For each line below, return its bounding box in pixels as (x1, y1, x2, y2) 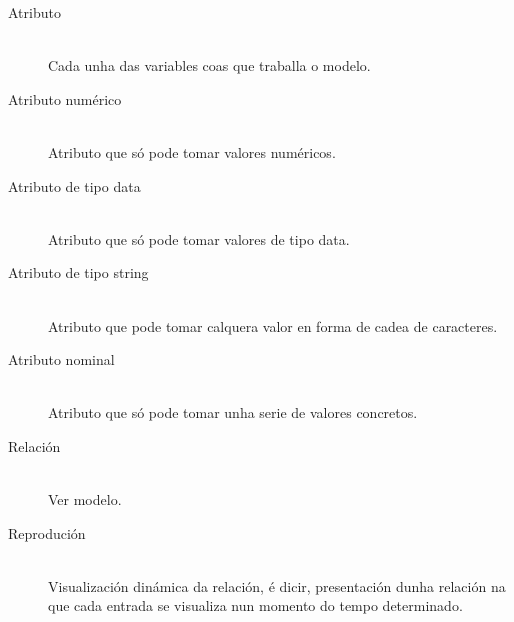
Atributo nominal (8, 349, 115, 370)
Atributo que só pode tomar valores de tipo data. (48, 228, 350, 249)
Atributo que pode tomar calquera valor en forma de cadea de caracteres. (48, 315, 498, 336)
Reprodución (8, 522, 86, 543)
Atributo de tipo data (8, 175, 141, 196)
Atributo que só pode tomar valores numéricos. (48, 141, 336, 162)
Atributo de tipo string (8, 262, 149, 283)
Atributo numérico (8, 88, 122, 109)
